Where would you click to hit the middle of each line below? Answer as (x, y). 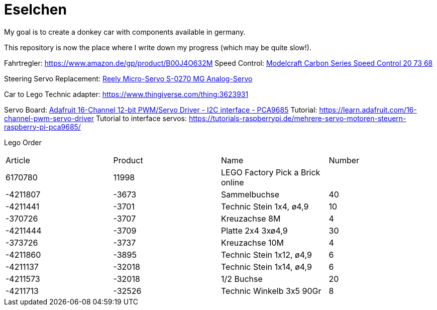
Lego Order (23, 142)
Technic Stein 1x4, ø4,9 (265, 206)
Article (18, 160)
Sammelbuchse (250, 194)
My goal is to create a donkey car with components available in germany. (125, 32)
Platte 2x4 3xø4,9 (254, 230)
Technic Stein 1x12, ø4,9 (266, 254)
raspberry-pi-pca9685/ (42, 127)
